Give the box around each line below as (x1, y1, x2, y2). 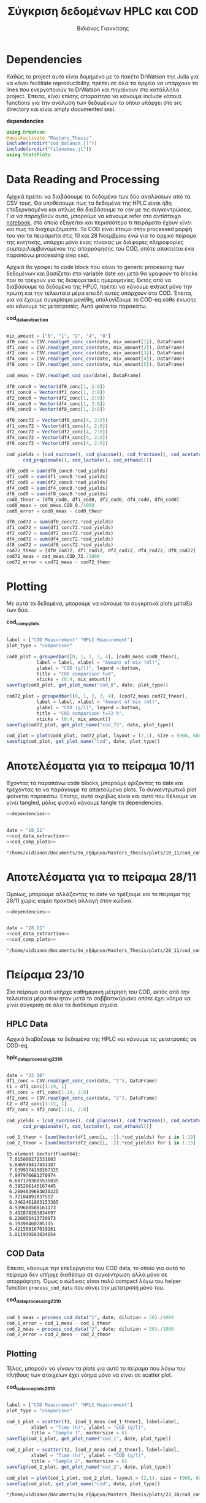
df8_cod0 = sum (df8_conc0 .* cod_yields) (6, 490, 109, 497)
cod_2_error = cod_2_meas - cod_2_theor (6, 1331, 112, 1337)
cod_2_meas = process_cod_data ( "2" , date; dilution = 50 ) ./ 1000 (6, 1326, 174, 1332)
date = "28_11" (6, 925, 45, 931)
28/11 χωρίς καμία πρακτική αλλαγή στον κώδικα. (6, 897, 134, 904)
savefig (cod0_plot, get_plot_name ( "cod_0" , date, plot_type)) (6, 682, 169, 688)
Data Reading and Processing (6, 173, 160, 186)
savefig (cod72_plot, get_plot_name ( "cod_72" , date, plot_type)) (6, 721, 174, 728)
